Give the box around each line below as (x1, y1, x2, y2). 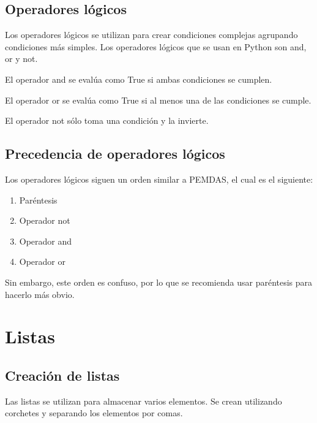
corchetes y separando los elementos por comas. (5, 406, 183, 419)
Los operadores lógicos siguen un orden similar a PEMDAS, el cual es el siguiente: (5, 172, 313, 185)
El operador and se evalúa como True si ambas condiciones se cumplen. (5, 72, 272, 85)
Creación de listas (5, 365, 120, 384)
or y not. (5, 52, 38, 65)
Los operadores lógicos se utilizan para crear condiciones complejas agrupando (5, 28, 298, 41)
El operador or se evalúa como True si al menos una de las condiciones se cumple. (5, 93, 311, 106)
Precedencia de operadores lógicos (5, 144, 225, 163)
